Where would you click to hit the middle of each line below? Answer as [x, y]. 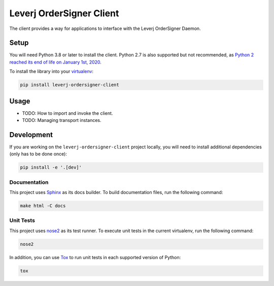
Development [31, 135]
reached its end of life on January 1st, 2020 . [55, 62]
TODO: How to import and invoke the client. [67, 113]
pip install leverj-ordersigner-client [70, 85]
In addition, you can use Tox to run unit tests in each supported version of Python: [95, 257]
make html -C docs [43, 206]
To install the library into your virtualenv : [52, 72]
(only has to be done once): [38, 154]
